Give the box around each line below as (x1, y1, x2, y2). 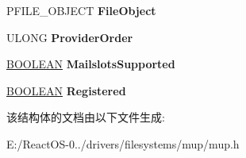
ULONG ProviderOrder (6, 29, 133, 45)
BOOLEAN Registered (6, 82, 126, 98)
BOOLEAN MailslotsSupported (6, 56, 175, 72)
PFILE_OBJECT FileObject (6, 2, 156, 18)
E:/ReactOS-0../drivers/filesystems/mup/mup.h (6, 135, 240, 152)
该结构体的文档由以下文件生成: (6, 109, 165, 125)
